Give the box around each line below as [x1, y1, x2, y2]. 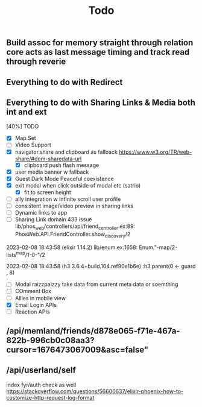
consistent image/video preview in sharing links [14, 202, 134, 209]
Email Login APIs [14, 301, 57, 308]
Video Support [14, 141, 51, 148]
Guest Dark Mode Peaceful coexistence [14, 175, 115, 182]
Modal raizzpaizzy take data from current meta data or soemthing [14, 281, 178, 288]
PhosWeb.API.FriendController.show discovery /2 [14, 230, 131, 239]
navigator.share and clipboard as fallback [14, 148, 118, 156]
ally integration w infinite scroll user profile [14, 195, 121, 203]
